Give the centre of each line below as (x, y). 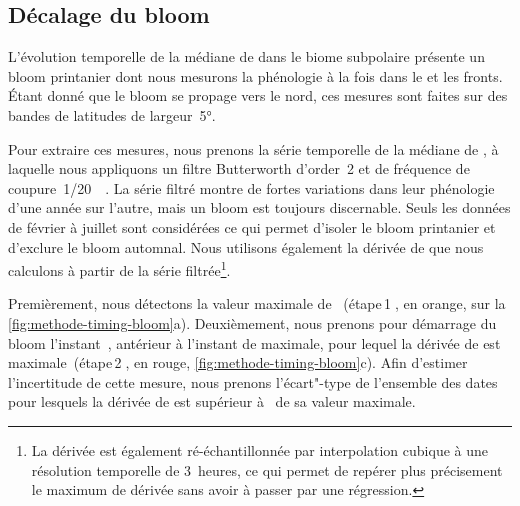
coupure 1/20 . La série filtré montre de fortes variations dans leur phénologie (251, 187)
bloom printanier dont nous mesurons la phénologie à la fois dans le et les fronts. (255, 75)
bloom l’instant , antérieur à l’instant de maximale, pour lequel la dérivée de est (254, 342)
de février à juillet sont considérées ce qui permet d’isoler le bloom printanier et (252, 226)
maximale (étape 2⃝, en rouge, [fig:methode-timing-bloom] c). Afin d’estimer (238, 362)
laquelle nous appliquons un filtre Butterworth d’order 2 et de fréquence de (239, 168)
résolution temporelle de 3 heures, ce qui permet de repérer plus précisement (267, 469)
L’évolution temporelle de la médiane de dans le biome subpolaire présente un (246, 56)
